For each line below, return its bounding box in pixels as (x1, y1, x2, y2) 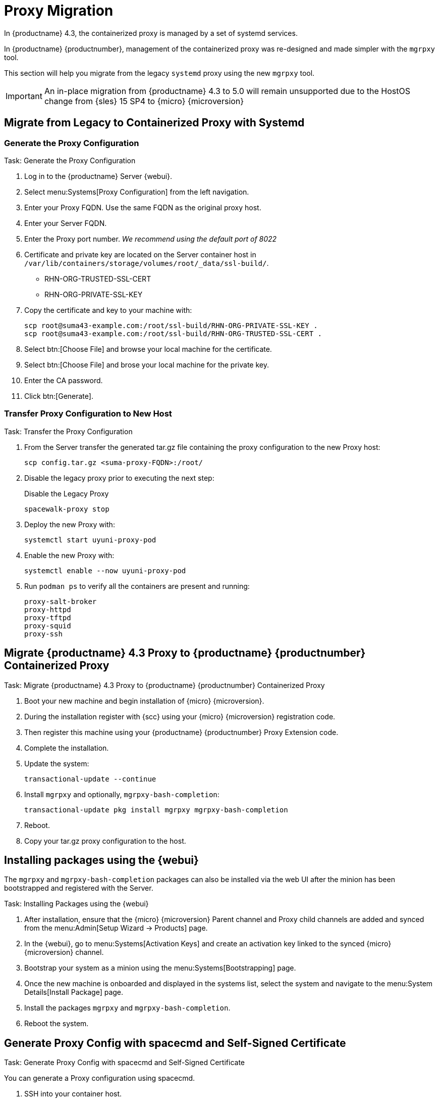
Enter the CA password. (24, 376, 103, 385)
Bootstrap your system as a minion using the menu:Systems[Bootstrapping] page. (24, 963, 296, 973)
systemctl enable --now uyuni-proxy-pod (24, 566, 186, 575)
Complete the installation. (24, 743, 109, 752)
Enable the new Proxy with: (24, 550, 115, 560)
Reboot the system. (24, 1019, 89, 1028)
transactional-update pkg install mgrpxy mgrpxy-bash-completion (24, 805, 288, 814)
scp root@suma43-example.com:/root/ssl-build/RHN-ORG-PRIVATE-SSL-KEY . (24, 321, 318, 330)
